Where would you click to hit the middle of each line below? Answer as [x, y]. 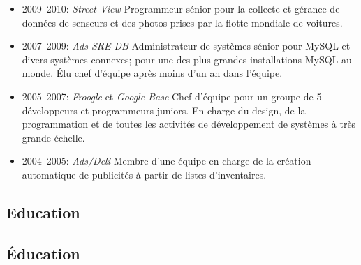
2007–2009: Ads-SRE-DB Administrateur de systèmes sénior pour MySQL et [186, 46]
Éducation [43, 253]
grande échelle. [53, 137]
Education [43, 212]
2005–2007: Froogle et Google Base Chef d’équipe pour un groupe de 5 [172, 96]
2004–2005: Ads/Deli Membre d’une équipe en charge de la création [167, 161]
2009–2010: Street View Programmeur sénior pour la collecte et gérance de [181, 8]
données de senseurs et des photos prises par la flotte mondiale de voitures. [182, 22]
